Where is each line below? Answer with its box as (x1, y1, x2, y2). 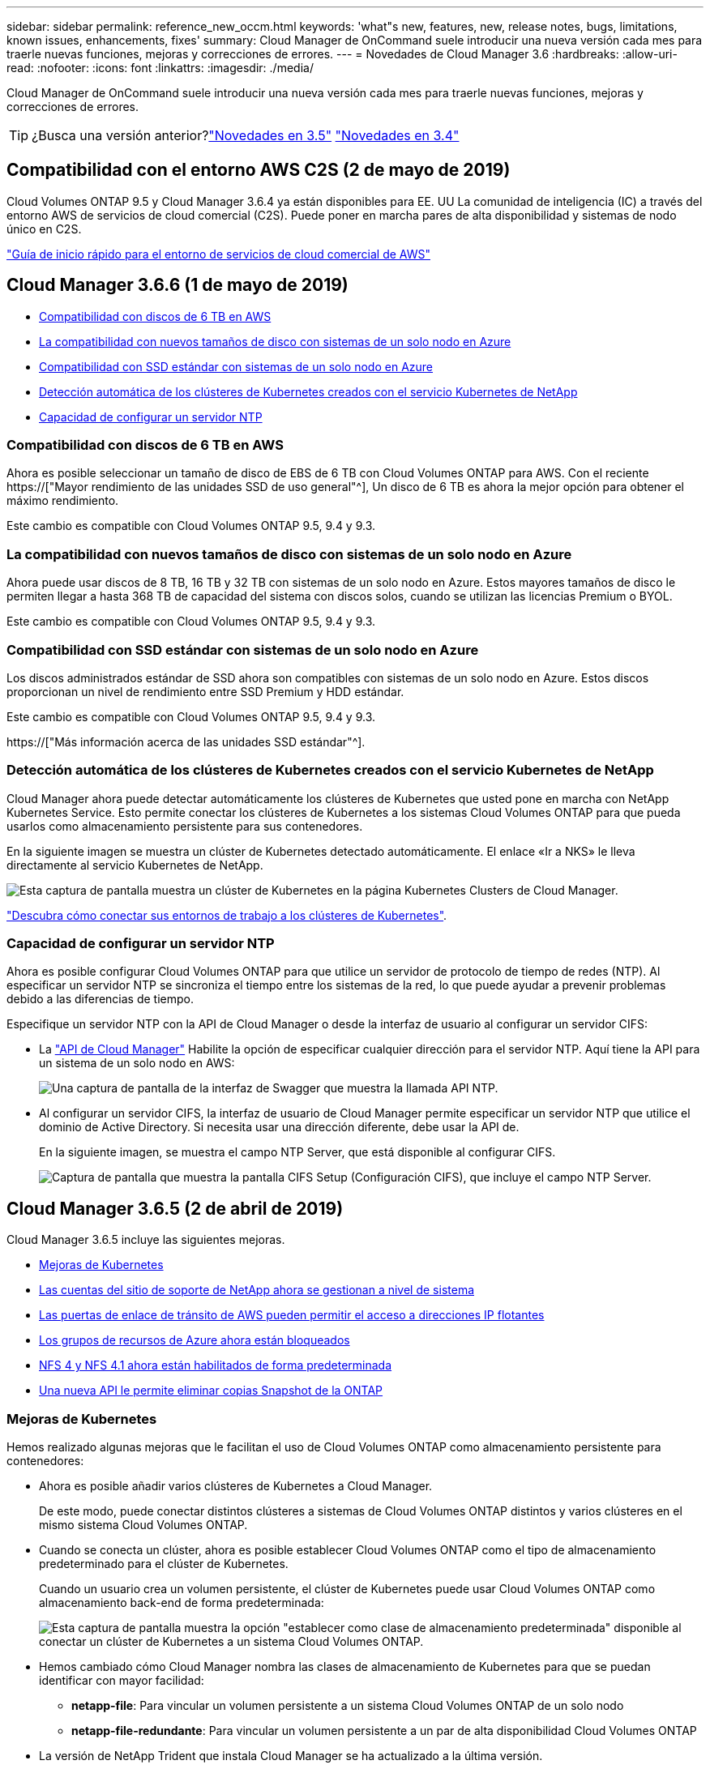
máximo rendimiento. (6, 494, 119, 508)
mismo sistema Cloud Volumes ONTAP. (39, 1518, 248, 1532)
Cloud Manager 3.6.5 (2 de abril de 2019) (6, 1198, 344, 1219)
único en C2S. (6, 221, 82, 236)
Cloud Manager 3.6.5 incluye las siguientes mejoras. (6, 1233, 285, 1247)
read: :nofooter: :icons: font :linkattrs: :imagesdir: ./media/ (6, 61, 314, 75)
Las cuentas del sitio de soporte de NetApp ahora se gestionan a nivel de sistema (39, 1283, 475, 1297)
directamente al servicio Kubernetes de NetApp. (6, 857, 263, 872)
